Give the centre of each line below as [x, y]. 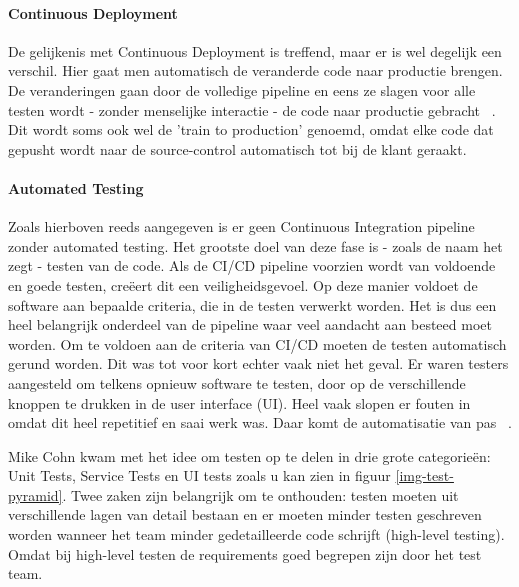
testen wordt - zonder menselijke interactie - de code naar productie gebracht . [252, 109]
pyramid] [35, 494]
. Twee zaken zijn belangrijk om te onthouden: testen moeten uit [260, 494]
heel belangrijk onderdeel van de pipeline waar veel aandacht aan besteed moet [250, 324]
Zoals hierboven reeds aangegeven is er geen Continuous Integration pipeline [241, 226]
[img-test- [424, 475]
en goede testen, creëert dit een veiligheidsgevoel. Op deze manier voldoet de [243, 284]
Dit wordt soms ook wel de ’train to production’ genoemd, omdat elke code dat [251, 129]
